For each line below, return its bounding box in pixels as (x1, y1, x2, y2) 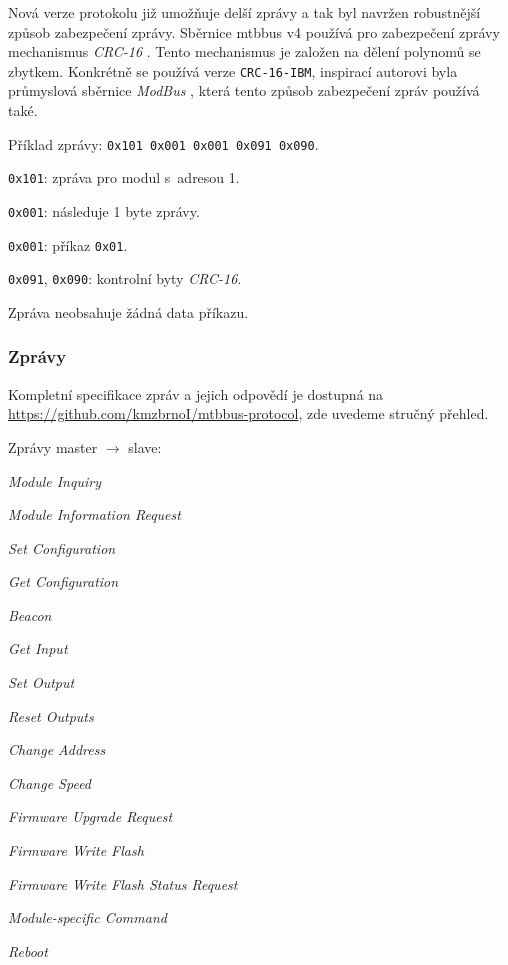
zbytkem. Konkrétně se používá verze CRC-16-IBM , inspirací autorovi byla (8, 60, 458, 81)
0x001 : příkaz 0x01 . (8, 234, 128, 255)
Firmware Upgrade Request (8, 806, 173, 827)
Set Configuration (8, 537, 116, 558)
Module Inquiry (8, 470, 101, 491)
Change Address (8, 739, 106, 760)
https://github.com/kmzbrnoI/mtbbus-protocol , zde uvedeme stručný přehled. (8, 403, 489, 424)
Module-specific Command (8, 907, 167, 928)
